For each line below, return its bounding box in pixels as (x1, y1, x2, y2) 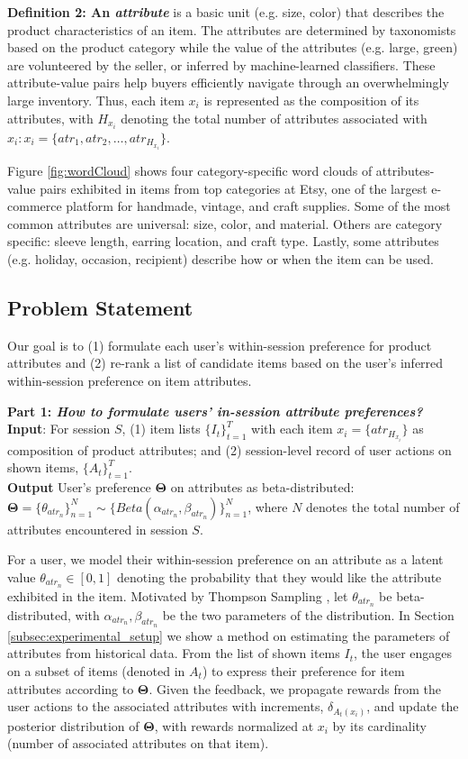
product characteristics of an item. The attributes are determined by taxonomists (7, 20, 456, 39)
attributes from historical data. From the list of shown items (7, 644, 340, 663)
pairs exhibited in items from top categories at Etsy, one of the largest (40, 178, 427, 197)
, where (247, 497, 288, 516)
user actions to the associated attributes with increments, (7, 697, 324, 716)
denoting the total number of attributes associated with (121, 108, 427, 127)
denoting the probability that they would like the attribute (117, 567, 442, 586)
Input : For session (7, 419, 111, 438)
